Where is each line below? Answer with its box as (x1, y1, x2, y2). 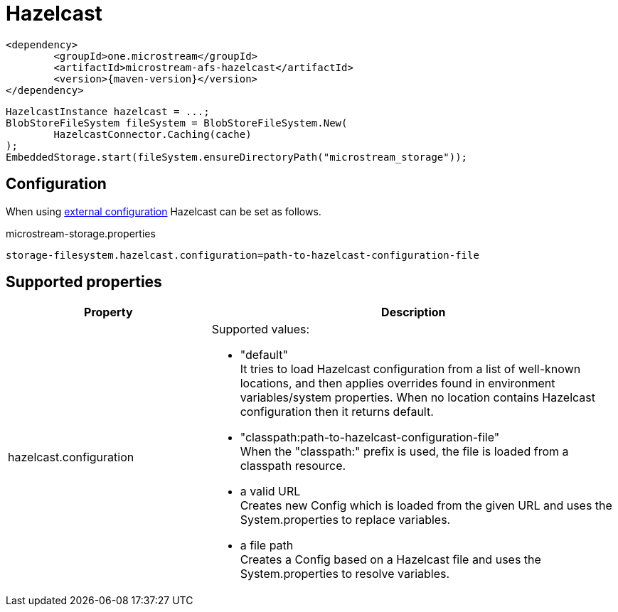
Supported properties (6, 273, 162, 291)
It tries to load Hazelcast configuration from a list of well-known (240, 362, 581, 377)
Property (84, 305, 133, 320)
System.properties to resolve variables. (240, 567, 450, 581)
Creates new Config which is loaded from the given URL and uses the (240, 498, 612, 513)
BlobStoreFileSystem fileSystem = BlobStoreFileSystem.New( (6, 117, 348, 129)
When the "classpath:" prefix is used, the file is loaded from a (240, 444, 569, 459)
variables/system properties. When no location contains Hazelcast (240, 390, 596, 405)
